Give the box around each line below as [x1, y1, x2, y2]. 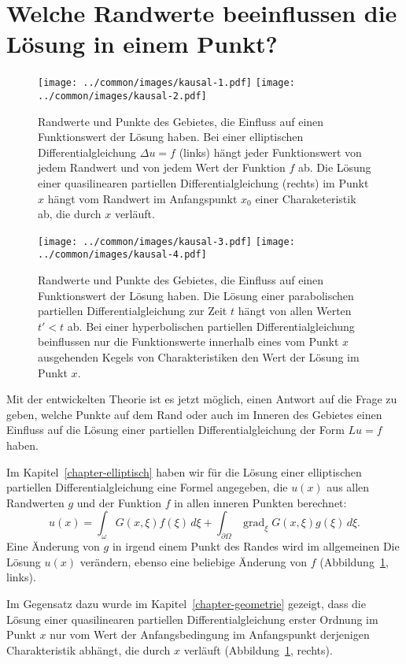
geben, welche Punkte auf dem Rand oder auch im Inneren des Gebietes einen [6, 406, 382, 422]
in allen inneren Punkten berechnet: [174, 494, 347, 510]
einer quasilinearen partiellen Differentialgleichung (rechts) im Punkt [38, 175, 369, 191]
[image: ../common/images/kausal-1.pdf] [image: [38, 77, 295, 89]
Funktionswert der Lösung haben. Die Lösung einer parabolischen [38, 287, 354, 303]
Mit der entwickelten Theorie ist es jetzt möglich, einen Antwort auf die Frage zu [6, 391, 397, 407]
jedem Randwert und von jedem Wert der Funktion [38, 159, 286, 176]
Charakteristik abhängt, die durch [6, 641, 171, 658]
